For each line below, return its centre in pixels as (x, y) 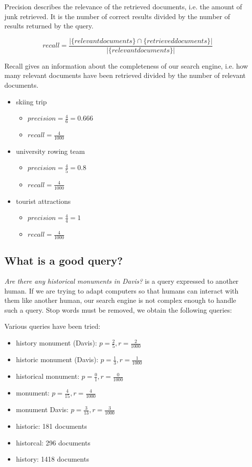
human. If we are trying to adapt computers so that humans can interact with (122, 290)
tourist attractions (43, 201)
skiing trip (31, 101)
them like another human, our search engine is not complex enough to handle (120, 300)
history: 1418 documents (52, 459)
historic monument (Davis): (57, 359)
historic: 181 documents (51, 426)
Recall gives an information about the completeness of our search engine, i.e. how (126, 65)
